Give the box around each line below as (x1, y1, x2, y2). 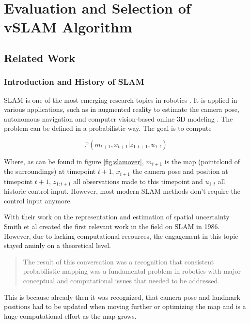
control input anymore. (4, 195, 72, 205)
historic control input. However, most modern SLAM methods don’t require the (4, 186, 240, 196)
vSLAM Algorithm (4, 17, 132, 37)
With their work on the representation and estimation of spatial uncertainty (4, 212, 230, 222)
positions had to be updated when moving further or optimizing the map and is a (4, 301, 246, 311)
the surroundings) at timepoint (4, 166, 96, 176)
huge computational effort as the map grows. (4, 310, 137, 321)
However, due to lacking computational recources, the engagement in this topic (4, 231, 238, 241)
